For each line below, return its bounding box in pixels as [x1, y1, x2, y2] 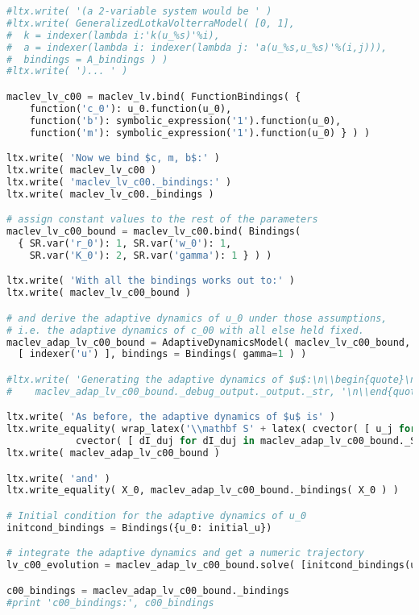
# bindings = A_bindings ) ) [6, 53, 168, 65]
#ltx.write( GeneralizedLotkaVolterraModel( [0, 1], [6, 17, 295, 29]
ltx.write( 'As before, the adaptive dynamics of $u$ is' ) [6, 411, 336, 423]
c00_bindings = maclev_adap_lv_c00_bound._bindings [6, 584, 289, 596]
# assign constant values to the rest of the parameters [6, 214, 318, 226]
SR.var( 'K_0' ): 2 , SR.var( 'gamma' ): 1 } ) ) [29, 249, 272, 261]
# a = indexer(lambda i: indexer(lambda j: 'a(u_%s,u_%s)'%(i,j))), [6, 41, 388, 53]
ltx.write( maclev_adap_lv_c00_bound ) [6, 447, 220, 459]
